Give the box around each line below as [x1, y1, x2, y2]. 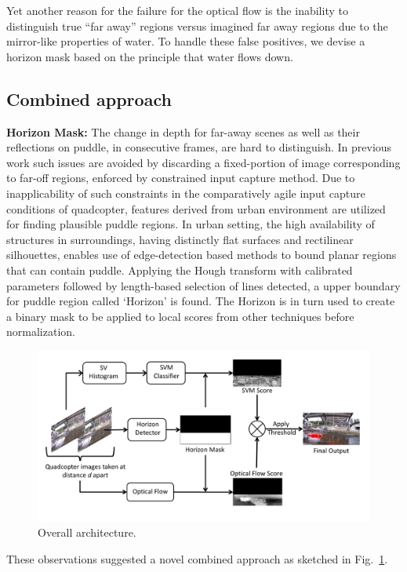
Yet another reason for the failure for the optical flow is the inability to [6, 2, 348, 18]
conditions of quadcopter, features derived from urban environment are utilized [6, 200, 386, 217]
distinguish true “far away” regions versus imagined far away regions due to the [6, 17, 388, 34]
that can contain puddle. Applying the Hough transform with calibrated [6, 261, 353, 278]
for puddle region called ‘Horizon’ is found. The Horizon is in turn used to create [6, 293, 395, 309]
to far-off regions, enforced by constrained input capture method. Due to [6, 169, 355, 186]
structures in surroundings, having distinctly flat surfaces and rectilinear [6, 231, 354, 247]
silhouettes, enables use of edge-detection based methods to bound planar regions [6, 246, 397, 263]
